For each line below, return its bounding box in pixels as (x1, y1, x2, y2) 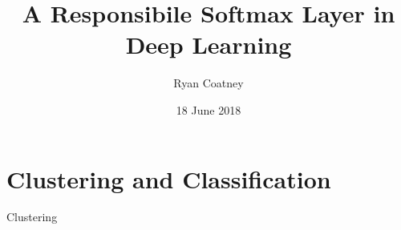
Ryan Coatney (173, 75, 244, 91)
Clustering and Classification (6, 162, 331, 195)
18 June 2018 (176, 101, 241, 118)
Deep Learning (125, 28, 292, 61)
